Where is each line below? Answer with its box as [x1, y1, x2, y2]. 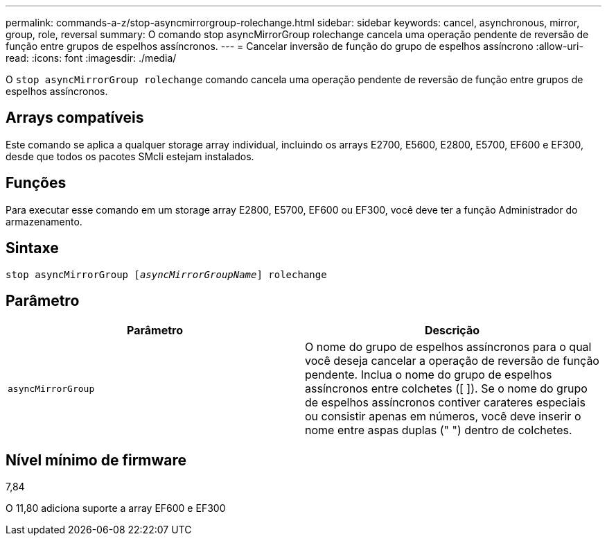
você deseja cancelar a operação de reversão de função [305, 354, 599, 368]
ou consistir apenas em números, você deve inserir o [305, 409, 581, 424]
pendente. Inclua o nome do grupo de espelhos [305, 368, 552, 382]
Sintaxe [6, 239, 59, 257]
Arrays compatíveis [6, 109, 144, 127]
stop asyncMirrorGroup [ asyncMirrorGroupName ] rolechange [6, 268, 327, 280]
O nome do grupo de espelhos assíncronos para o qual [305, 340, 592, 354]
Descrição [424, 323, 480, 338]
